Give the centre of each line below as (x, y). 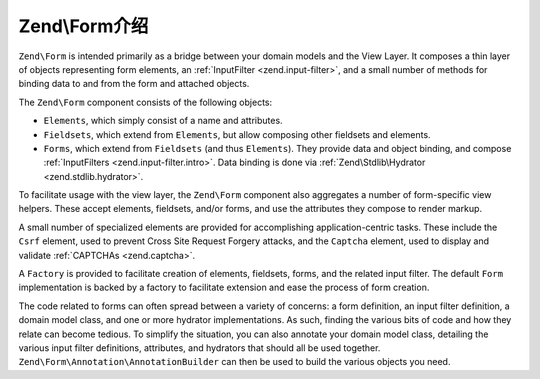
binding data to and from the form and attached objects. (134, 84)
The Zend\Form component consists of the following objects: (145, 102)
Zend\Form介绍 (83, 26)
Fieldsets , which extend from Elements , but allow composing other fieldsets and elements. (237, 134)
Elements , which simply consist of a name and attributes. (163, 121)
